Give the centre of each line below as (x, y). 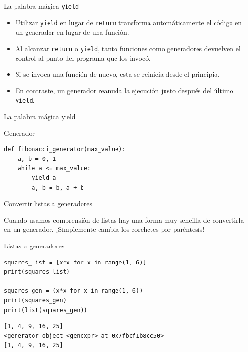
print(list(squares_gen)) (46, 310)
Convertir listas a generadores (48, 203)
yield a (44, 178)
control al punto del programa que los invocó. (83, 58)
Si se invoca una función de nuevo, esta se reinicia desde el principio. (117, 74)
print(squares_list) (37, 272)
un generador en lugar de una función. (72, 32)
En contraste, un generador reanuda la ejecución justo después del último (124, 90)
